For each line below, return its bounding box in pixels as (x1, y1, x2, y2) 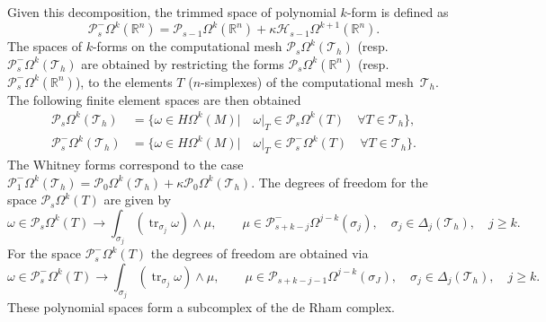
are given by (103, 190, 172, 209)
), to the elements (75, 72, 173, 91)
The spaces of (7, 37, 82, 56)
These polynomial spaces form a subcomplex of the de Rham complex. (7, 298, 396, 317)
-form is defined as (346, 3, 449, 21)
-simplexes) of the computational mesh (201, 72, 414, 91)
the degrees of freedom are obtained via (150, 244, 369, 263)
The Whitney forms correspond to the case (7, 154, 244, 173)
